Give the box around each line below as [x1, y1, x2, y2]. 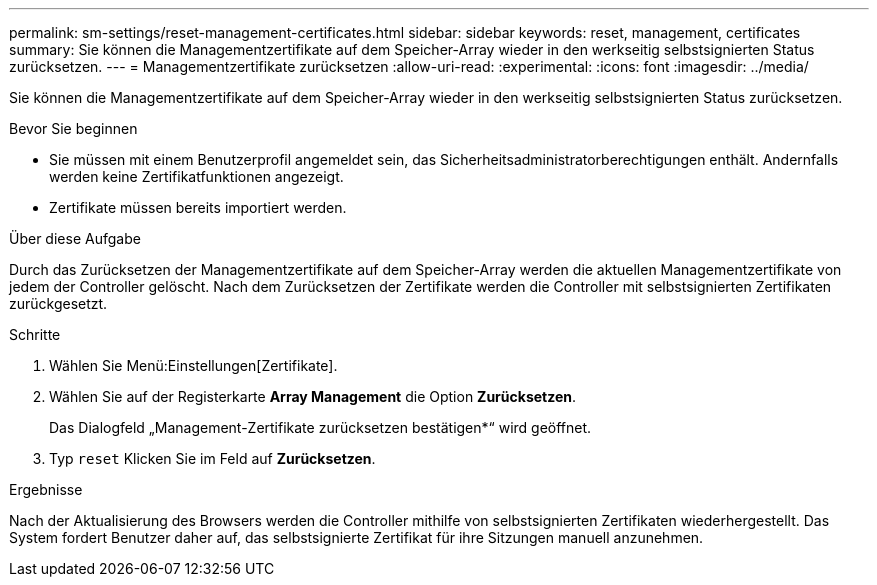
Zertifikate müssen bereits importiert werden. [49, 199, 347, 216]
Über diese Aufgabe [9, 230, 141, 247]
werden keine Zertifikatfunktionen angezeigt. [49, 168, 344, 185]
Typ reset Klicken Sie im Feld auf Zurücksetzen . [49, 450, 376, 467]
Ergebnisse [9, 481, 83, 498]
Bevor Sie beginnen [9, 120, 138, 137]
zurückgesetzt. [9, 295, 108, 312]
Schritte [9, 326, 61, 343]
